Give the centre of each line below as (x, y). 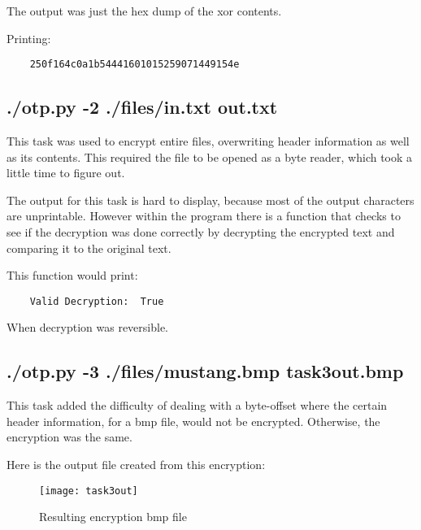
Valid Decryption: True (97, 301)
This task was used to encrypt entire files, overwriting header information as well (208, 141)
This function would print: (72, 275)
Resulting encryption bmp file (113, 517)
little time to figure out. (66, 173)
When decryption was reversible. (87, 327)
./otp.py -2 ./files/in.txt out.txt (142, 107)
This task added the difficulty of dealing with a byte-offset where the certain (197, 405)
